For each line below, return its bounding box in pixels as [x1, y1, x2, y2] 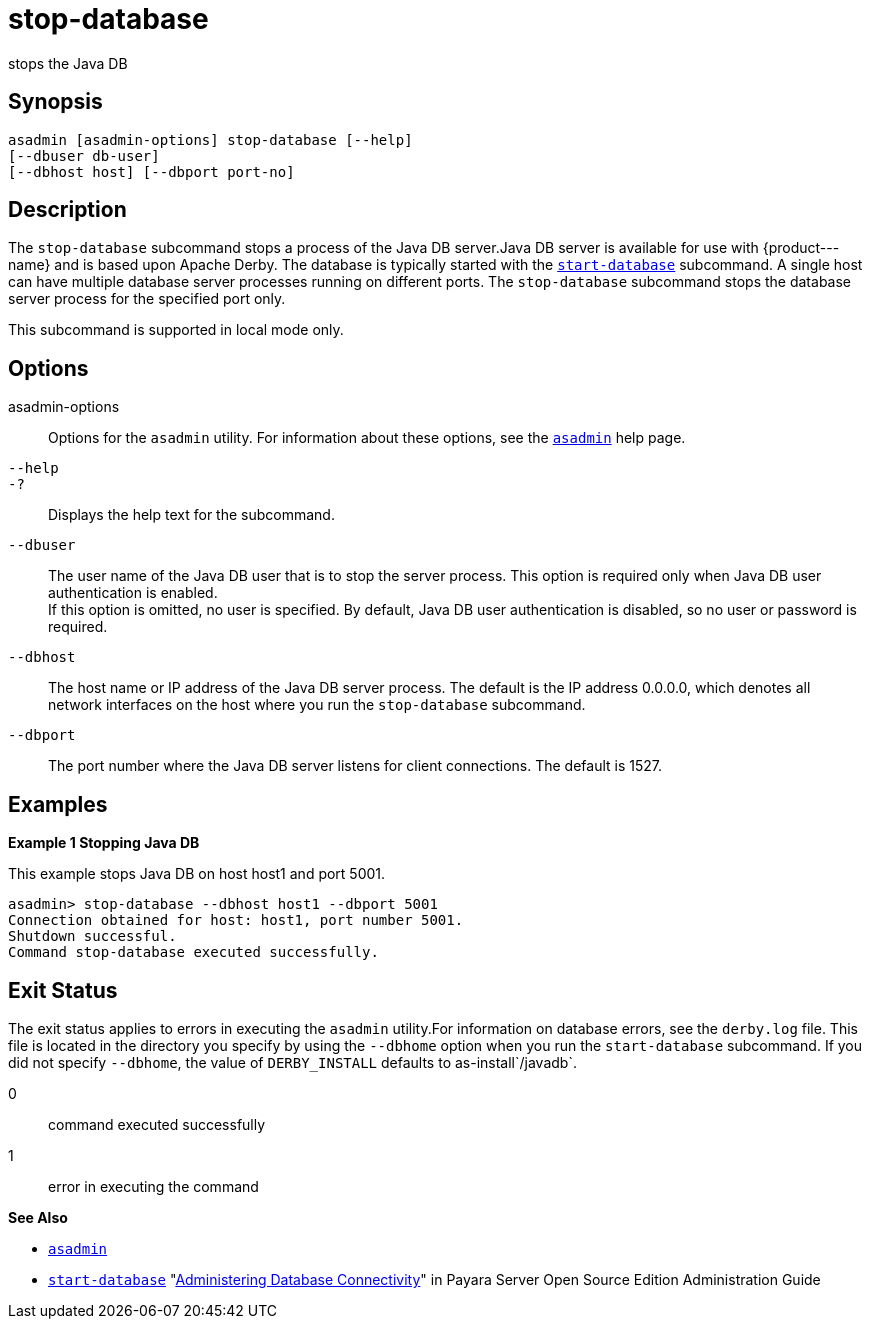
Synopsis [8, 89, 103, 115]
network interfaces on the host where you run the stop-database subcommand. [48, 696, 586, 714]
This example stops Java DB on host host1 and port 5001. [8, 865, 386, 883]
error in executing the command [48, 1177, 259, 1195]
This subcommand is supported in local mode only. [8, 321, 344, 339]
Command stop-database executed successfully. [8, 944, 379, 961]
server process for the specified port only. [8, 290, 286, 308]
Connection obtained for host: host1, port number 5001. [8, 912, 464, 929]
